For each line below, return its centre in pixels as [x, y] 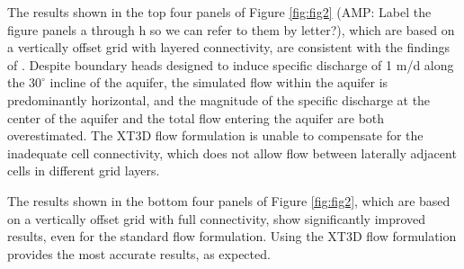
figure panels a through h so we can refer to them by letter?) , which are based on [231, 29]
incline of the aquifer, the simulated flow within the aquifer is [219, 82]
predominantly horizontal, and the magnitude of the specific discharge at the [219, 99]
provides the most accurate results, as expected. [139, 253]
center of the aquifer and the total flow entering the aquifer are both [196, 117]
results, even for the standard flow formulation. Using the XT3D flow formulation [232, 236]
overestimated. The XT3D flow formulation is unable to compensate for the [215, 135]
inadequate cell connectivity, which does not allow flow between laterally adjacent [232, 152]
